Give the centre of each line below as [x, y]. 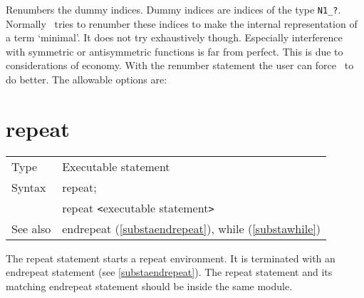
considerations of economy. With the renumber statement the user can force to [180, 65]
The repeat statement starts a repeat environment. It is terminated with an [171, 258]
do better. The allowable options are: [87, 79]
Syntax [29, 187]
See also [31, 228]
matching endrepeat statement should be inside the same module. [149, 286]
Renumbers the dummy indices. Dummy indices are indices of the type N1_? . [173, 9]
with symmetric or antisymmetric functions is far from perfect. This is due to [175, 51]
